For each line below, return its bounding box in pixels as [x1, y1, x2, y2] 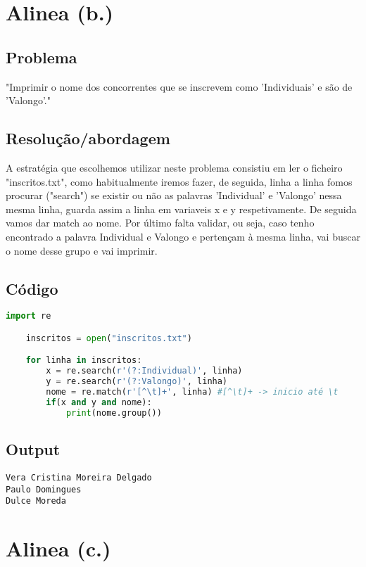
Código [6, 277, 58, 299]
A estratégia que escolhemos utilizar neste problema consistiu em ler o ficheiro [6, 160, 343, 174]
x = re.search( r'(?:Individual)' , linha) [46, 366, 243, 376]
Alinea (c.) [6, 534, 111, 562]
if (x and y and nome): [46, 397, 152, 407]
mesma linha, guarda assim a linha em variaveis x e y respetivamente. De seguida [6, 201, 357, 216]
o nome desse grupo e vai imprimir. [6, 243, 158, 257]
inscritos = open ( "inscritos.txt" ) [25, 333, 192, 343]
